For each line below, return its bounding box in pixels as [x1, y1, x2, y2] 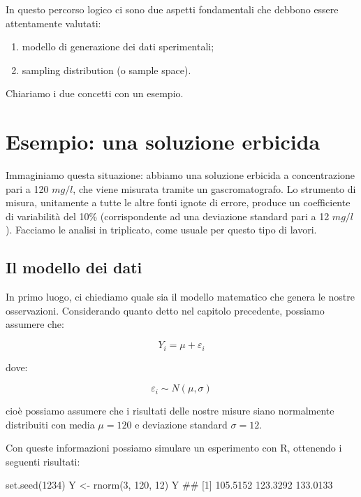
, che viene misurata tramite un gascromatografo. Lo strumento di [73, 181, 356, 196]
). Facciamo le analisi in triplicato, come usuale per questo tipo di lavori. [6, 222, 317, 237]
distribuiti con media [6, 417, 95, 431]
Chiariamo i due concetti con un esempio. [6, 86, 184, 101]
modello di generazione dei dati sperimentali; [22, 39, 214, 54]
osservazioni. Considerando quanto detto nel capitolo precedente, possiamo [6, 303, 325, 317]
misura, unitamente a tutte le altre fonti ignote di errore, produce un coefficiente [6, 195, 351, 210]
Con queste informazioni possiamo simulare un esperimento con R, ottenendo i [6, 440, 342, 455]
